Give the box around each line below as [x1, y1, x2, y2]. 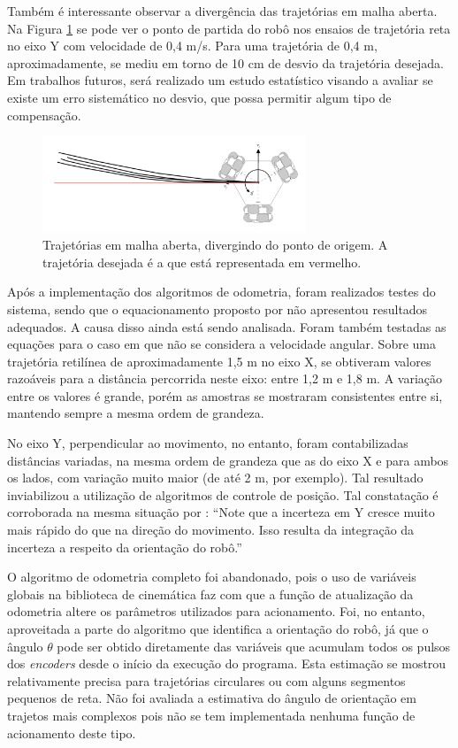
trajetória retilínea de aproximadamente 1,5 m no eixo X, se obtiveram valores [7, 351, 431, 370]
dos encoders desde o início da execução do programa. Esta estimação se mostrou [7, 654, 447, 673]
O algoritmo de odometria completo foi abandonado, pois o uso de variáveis [7, 567, 416, 586]
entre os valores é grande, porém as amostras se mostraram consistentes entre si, [7, 386, 443, 405]
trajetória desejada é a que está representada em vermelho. [42, 252, 362, 271]
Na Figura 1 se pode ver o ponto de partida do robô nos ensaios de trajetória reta [7, 19, 451, 37]
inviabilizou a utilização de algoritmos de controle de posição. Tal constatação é [7, 485, 439, 504]
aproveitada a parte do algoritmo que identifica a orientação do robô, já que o [7, 620, 429, 638]
